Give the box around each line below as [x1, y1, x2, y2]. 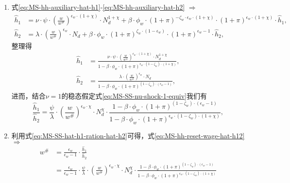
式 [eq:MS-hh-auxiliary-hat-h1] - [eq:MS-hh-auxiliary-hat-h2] [11, 2, 185, 12]
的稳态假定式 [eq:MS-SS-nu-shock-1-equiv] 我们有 [61, 90, 207, 100]
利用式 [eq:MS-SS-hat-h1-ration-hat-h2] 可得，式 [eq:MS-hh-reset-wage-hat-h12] [11, 130, 245, 140]
